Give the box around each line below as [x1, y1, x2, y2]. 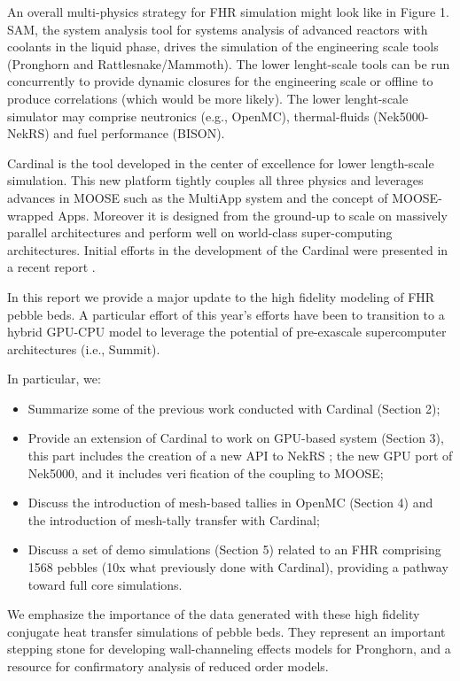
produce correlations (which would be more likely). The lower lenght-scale [7, 89, 409, 107]
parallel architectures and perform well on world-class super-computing [7, 223, 393, 242]
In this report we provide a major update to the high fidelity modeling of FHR [7, 287, 435, 306]
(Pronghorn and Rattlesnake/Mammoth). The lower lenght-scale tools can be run [7, 54, 450, 73]
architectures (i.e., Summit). [7, 339, 160, 358]
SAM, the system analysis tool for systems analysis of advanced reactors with [7, 19, 428, 38]
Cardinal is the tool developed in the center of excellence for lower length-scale [7, 153, 434, 172]
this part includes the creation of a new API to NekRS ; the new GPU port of [27, 446, 453, 465]
